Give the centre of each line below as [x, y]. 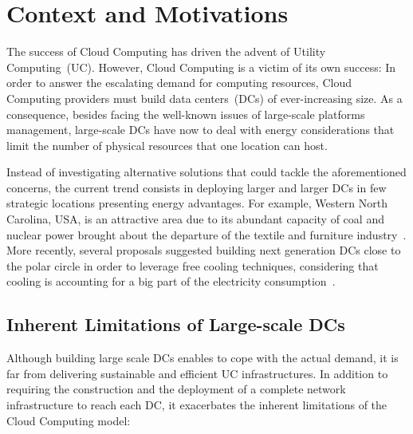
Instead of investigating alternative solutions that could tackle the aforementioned [206, 172]
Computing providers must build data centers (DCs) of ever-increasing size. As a [205, 98]
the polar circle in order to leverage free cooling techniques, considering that [193, 265]
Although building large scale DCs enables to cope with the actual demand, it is [203, 358]
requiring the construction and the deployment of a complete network [176, 389]
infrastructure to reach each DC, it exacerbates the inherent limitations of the [197, 405]
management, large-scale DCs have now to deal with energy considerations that [201, 130]
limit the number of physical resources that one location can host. [167, 145]
